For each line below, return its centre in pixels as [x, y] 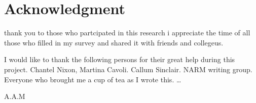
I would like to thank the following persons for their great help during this [120, 59]
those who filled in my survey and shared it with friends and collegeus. [114, 42]
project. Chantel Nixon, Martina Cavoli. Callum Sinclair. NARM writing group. [128, 69]
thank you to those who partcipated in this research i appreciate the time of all [127, 33]
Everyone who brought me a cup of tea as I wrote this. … [93, 79]
